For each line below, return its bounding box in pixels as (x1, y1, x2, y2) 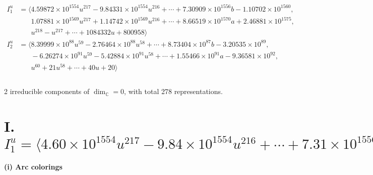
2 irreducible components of (4, 86, 90, 97)
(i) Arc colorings (4, 161, 63, 172)
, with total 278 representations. (124, 86, 223, 97)
